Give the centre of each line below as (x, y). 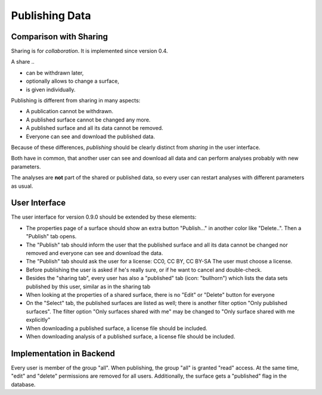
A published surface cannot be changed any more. (88, 120)
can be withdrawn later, (55, 73)
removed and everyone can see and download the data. (95, 253)
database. (23, 384)
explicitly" (38, 320)
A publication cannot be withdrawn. (69, 111)
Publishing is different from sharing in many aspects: (76, 101)
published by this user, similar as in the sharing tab (88, 287)
